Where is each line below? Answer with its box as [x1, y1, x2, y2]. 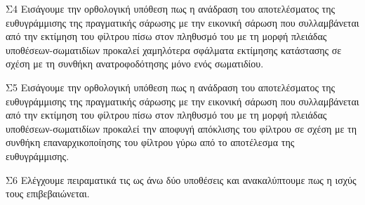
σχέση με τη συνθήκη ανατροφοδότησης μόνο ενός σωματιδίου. [6, 56, 264, 71]
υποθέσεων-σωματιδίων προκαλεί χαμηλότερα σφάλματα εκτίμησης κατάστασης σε [6, 42, 342, 57]
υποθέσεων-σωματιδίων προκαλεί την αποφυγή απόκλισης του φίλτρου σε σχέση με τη [6, 121, 357, 135]
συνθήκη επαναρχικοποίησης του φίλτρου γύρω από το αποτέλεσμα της [6, 135, 295, 150]
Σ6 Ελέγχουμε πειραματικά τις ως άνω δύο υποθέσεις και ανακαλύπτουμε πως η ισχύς [6, 172, 357, 187]
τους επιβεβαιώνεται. [6, 186, 90, 201]
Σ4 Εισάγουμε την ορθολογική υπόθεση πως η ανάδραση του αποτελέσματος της [6, 1, 336, 15]
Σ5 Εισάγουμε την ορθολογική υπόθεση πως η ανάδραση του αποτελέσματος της [6, 79, 336, 94]
